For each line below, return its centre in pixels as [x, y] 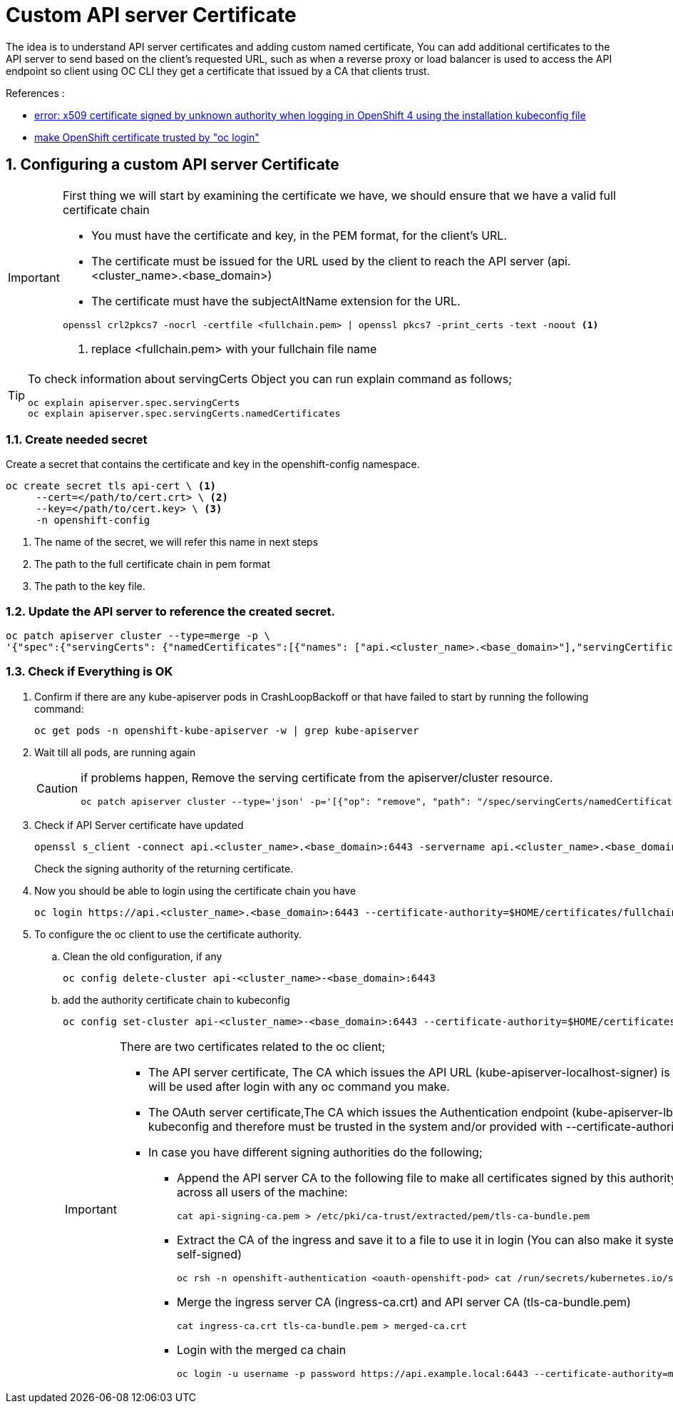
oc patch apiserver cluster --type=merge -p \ [138, 636]
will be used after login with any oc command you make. [299, 1086]
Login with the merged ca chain [261, 1349]
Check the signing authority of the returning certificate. [164, 868]
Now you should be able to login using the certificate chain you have [195, 890]
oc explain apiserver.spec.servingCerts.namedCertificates [184, 413]
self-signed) [209, 1254]
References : [35, 93]
